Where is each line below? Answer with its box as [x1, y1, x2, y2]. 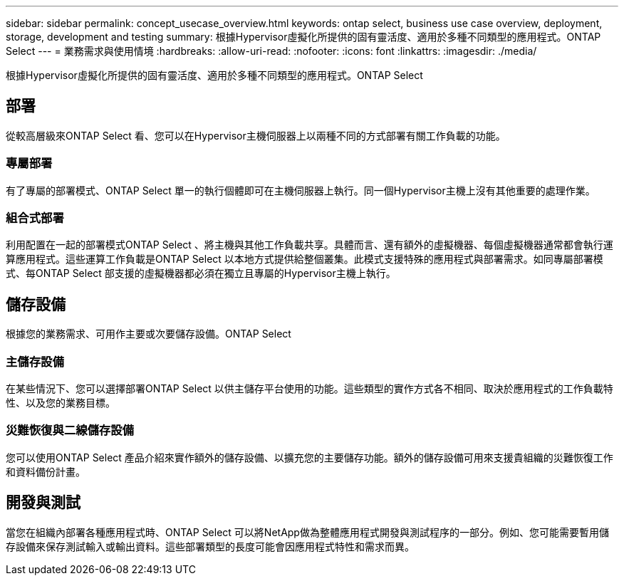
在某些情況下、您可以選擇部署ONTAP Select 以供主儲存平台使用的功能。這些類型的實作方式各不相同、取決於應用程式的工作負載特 [6, 382, 613, 394]
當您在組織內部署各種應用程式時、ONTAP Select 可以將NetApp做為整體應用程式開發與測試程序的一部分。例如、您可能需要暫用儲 [6, 525, 609, 538]
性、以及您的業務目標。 [6, 396, 115, 409]
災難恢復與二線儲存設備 [6, 423, 134, 438]
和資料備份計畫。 [6, 465, 85, 478]
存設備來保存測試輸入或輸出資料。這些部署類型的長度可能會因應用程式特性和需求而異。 [6, 540, 415, 553]
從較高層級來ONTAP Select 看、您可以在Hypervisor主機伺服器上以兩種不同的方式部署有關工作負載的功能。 [6, 129, 506, 142]
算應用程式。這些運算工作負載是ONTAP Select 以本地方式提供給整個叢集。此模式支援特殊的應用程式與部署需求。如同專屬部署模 [6, 253, 603, 266]
